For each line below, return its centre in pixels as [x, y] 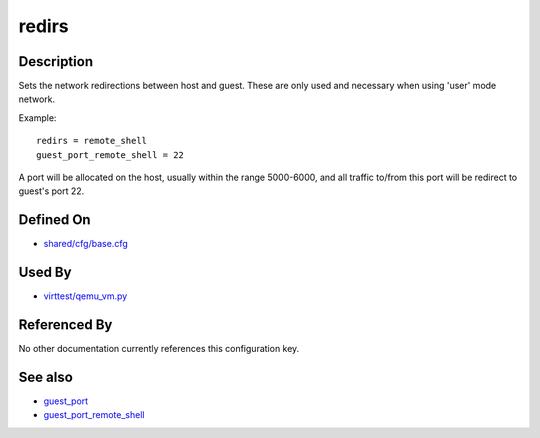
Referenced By [65, 325]
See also [46, 376]
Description [56, 61]
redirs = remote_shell [92, 141]
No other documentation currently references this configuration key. [159, 349]
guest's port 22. [51, 191]
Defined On [54, 220]
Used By [45, 272]
